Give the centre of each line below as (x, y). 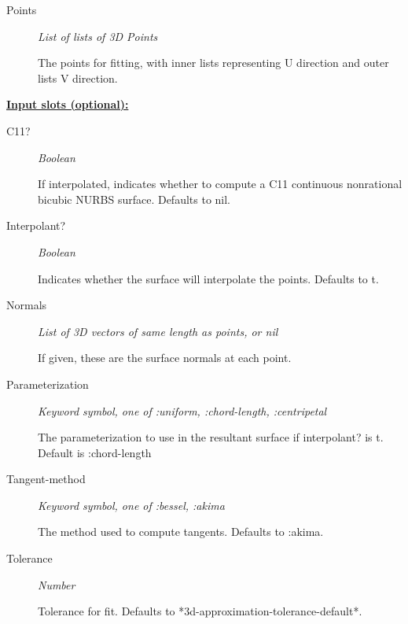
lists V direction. (78, 78)
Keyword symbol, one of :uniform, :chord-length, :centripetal (182, 410)
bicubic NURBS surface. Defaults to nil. (134, 199)
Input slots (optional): (68, 104)
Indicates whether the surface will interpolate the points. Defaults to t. (208, 278)
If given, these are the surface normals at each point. (165, 358)
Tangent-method (46, 479)
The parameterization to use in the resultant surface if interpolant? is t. (211, 437)
